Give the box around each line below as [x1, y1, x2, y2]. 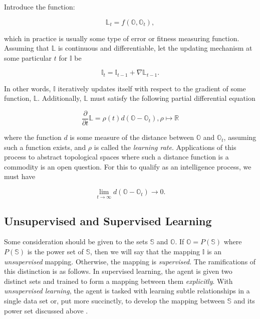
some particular [4, 52, 52, 63]
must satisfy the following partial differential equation [90, 93, 255, 103]
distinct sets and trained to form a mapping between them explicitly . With [4, 275, 233, 286]
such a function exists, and [4, 141, 86, 152]
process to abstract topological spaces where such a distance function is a [4, 151, 229, 162]
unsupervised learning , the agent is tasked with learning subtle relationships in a [4, 285, 250, 296]
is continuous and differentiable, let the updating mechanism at [58, 43, 252, 53]
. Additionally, [38, 93, 82, 103]
